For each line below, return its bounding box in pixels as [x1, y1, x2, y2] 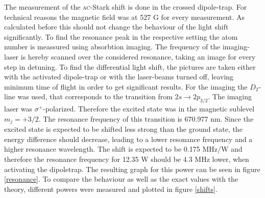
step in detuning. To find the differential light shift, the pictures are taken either [4, 61, 256, 72]
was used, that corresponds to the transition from [17, 91, 173, 102]
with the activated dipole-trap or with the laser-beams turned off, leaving [4, 71, 234, 82]
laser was [4, 103, 33, 114]
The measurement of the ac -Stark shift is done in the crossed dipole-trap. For [4, 2, 247, 12]
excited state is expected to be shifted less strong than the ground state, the [4, 124, 243, 134]
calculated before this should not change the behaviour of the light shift [4, 21, 229, 32]
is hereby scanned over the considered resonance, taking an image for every [20, 51, 256, 62]
